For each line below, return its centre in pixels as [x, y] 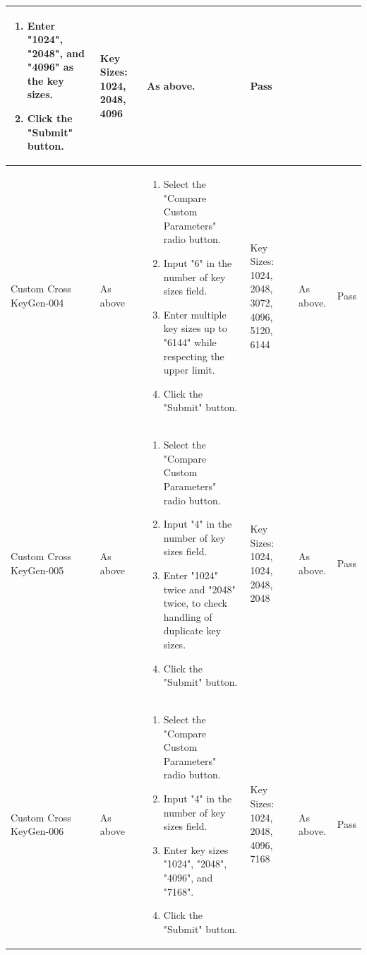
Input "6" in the [198, 263]
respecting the [194, 356]
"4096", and [188, 877]
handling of [188, 616]
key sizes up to [195, 328]
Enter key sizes [196, 849]
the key [46, 80]
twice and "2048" [199, 589]
